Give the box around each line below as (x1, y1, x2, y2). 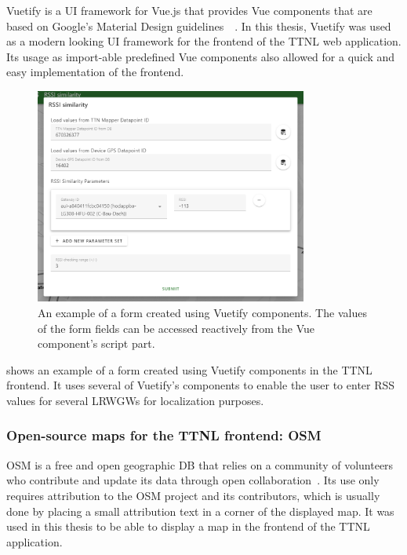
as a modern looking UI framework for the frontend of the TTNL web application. (6, 33, 402, 49)
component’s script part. (38, 335, 155, 352)
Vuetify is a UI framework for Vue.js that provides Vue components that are (6, 2, 372, 18)
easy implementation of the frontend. (6, 64, 184, 80)
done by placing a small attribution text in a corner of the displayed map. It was (6, 502, 394, 519)
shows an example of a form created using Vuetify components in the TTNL (6, 361, 372, 378)
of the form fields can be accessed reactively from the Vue (38, 319, 315, 336)
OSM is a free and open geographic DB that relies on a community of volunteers (6, 456, 394, 473)
